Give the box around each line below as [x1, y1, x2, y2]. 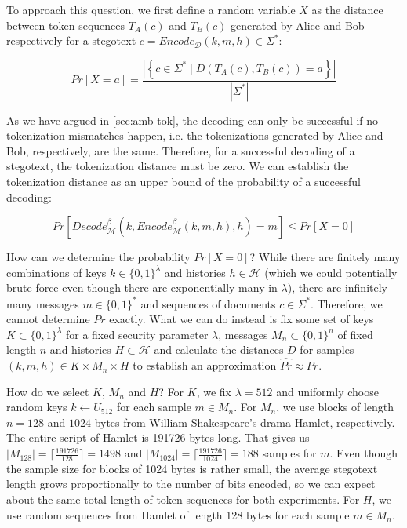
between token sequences [6, 16, 125, 33]
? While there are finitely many [249, 249, 401, 265]
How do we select [6, 383, 89, 399]
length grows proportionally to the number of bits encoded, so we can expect [6, 475, 376, 492]
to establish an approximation [133, 357, 277, 373]
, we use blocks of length [276, 399, 394, 415]
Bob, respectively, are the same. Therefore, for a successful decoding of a [6, 142, 355, 158]
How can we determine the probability [6, 249, 191, 265]
